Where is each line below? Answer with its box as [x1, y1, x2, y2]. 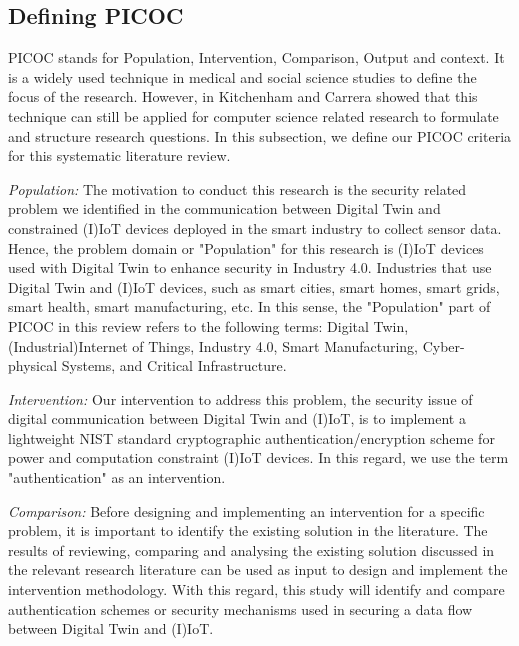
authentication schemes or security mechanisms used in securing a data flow [8, 598, 473, 619]
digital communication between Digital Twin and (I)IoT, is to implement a [8, 408, 466, 429]
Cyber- [422, 335, 465, 356]
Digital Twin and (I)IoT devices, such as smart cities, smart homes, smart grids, [8, 276, 500, 297]
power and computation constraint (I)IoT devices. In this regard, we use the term [8, 447, 509, 468]
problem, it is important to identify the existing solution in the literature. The [8, 520, 488, 541]
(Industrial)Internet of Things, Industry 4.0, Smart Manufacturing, [8, 335, 419, 356]
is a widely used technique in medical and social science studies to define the [8, 66, 477, 87]
